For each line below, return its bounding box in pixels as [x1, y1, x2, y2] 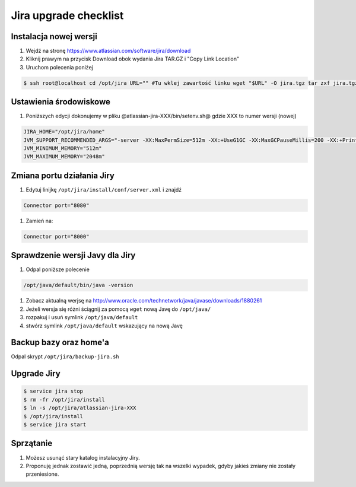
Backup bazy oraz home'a [11, 338, 110, 348]
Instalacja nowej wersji [11, 31, 97, 42]
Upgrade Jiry [11, 368, 61, 379]
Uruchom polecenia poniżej [26, 63, 93, 71]
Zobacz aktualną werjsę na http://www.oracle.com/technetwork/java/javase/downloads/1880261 [26, 297, 262, 304]
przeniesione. [26, 470, 59, 478]
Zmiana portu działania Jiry [11, 170, 115, 180]
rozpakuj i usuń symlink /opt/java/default [26, 314, 138, 321]
